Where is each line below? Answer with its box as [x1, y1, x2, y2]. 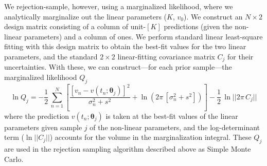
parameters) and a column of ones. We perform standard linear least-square [24, 31, 263, 42]
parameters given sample [4, 121, 82, 132]
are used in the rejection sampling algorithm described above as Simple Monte [4, 143, 251, 154]
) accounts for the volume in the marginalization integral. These [49, 132, 252, 142]
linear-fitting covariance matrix [117, 51, 215, 61]
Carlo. [4, 153, 24, 164]
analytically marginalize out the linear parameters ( [4, 11, 167, 22]
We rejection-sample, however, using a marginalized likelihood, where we [4, 1, 233, 11]
